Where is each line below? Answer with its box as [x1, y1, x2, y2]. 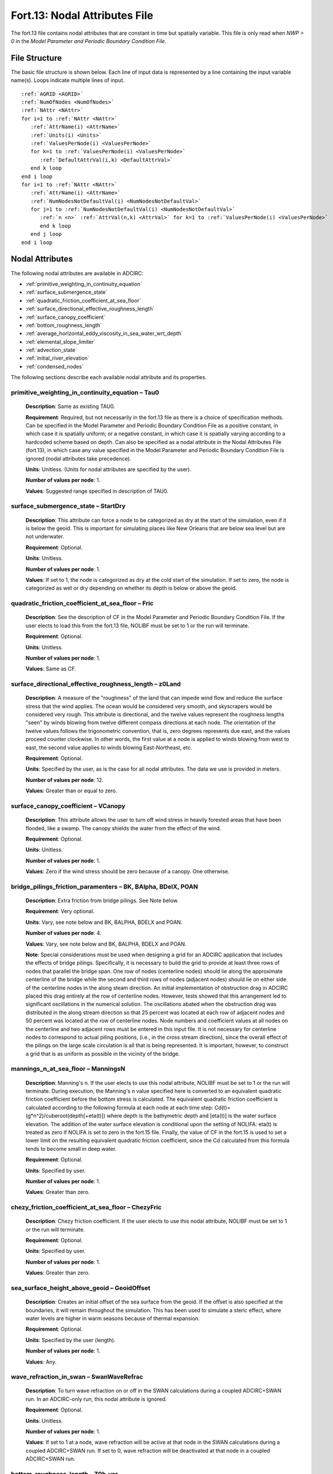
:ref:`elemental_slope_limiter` [25, 338, 96, 345]
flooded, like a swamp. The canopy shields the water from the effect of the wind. [25, 824, 222, 831]
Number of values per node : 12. [25, 776, 104, 784]
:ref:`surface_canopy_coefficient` [25, 313, 106, 321]
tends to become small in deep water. [25, 1145, 117, 1152]
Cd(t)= [214, 1104, 231, 1111]
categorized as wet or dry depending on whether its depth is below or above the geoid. [25, 584, 237, 592]
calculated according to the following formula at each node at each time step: [25, 1104, 214, 1111]
